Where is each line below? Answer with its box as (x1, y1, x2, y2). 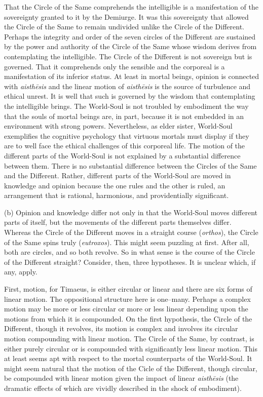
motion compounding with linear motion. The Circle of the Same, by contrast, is (4, 333, 254, 343)
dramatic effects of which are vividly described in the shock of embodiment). (4, 382, 242, 393)
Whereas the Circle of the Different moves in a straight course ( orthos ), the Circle (4, 227, 258, 237)
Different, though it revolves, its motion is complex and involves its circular (4, 323, 238, 334)
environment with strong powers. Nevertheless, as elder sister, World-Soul (4, 121, 233, 131)
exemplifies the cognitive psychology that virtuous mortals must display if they (4, 130, 249, 141)
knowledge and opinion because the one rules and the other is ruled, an (4, 180, 226, 190)
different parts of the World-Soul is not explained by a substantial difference (4, 150, 241, 161)
